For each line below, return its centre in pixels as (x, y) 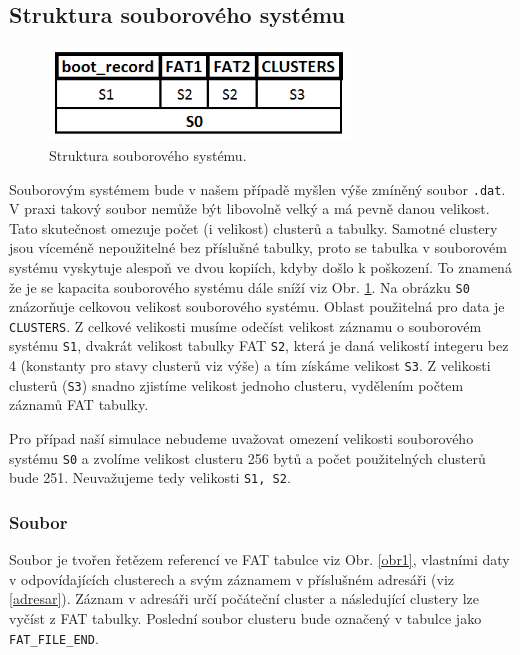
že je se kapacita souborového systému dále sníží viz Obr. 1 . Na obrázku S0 (239, 286)
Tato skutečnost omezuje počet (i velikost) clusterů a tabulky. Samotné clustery (253, 227)
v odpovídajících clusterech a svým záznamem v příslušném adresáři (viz (232, 578)
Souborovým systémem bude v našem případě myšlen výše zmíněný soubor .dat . (257, 188)
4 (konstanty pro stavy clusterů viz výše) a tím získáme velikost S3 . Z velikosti (250, 365)
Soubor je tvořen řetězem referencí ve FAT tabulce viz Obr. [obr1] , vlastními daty (259, 559)
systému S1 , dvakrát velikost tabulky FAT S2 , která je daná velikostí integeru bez (259, 345)
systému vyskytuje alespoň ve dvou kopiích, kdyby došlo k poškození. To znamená (260, 266)
